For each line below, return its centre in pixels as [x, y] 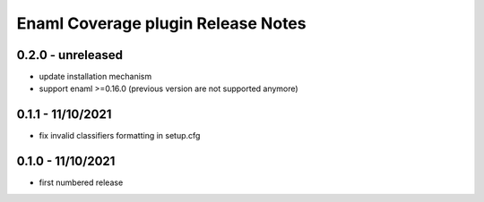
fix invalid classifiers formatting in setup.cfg [120, 136]
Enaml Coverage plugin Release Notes [161, 23]
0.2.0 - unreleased [69, 55]
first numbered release [81, 182]
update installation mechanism [95, 77]
